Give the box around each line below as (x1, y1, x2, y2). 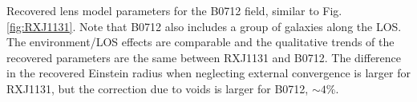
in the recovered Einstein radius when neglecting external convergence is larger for (6, 65, 411, 81)
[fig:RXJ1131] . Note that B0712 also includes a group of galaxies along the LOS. (6, 18, 402, 34)
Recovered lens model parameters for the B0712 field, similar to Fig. (6, 2, 342, 18)
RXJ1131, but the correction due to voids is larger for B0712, (6, 80, 309, 96)
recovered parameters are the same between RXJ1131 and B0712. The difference (6, 49, 402, 65)
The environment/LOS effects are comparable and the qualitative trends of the (6, 33, 395, 50)
